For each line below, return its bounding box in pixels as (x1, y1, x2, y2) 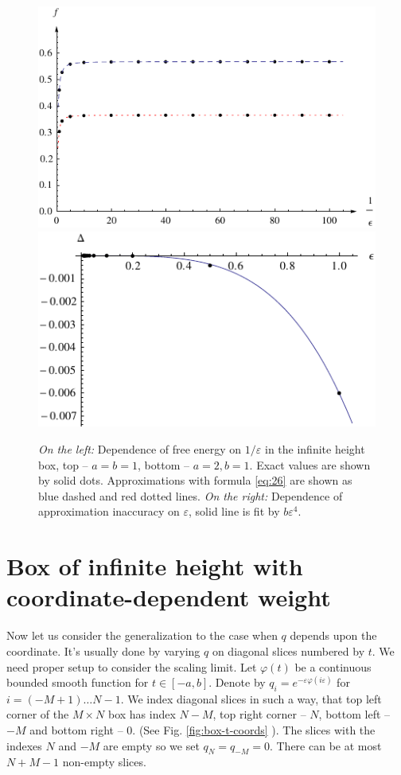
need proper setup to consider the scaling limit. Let (6, 658, 257, 675)
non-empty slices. (62, 754, 146, 770)
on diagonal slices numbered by (212, 642, 365, 659)
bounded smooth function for (6, 674, 149, 691)
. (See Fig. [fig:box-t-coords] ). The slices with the (132, 722, 376, 738)
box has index (107, 706, 176, 722)
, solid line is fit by (189, 503, 280, 520)
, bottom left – (318, 706, 391, 722)
